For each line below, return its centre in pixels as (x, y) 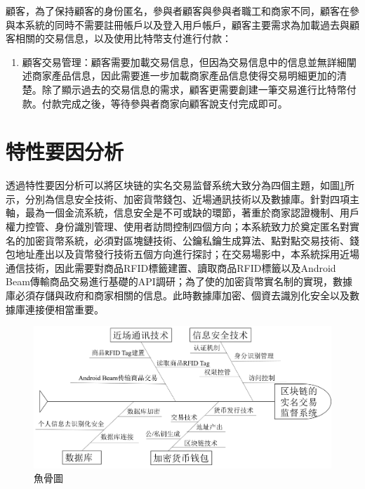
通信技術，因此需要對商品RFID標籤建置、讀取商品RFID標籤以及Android (171, 267)
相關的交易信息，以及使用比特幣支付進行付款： (123, 38)
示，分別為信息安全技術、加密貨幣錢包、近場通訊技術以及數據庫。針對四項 (178, 198)
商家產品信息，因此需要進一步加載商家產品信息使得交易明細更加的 (184, 76)
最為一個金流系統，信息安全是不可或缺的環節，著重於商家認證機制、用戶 (192, 213)
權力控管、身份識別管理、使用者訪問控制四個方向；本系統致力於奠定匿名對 (178, 227)
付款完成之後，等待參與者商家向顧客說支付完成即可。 (165, 103)
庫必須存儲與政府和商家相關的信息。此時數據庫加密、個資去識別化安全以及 (178, 295)
